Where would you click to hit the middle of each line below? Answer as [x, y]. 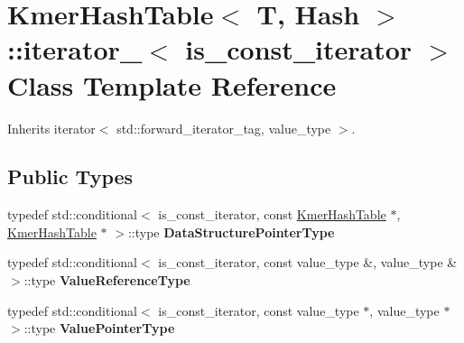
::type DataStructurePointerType [231, 232]
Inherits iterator [51, 128]
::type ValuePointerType [99, 328]
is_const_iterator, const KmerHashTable [272, 214]
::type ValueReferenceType [107, 280]
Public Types [70, 176]
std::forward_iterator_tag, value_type [224, 128]
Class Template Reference [172, 84]
